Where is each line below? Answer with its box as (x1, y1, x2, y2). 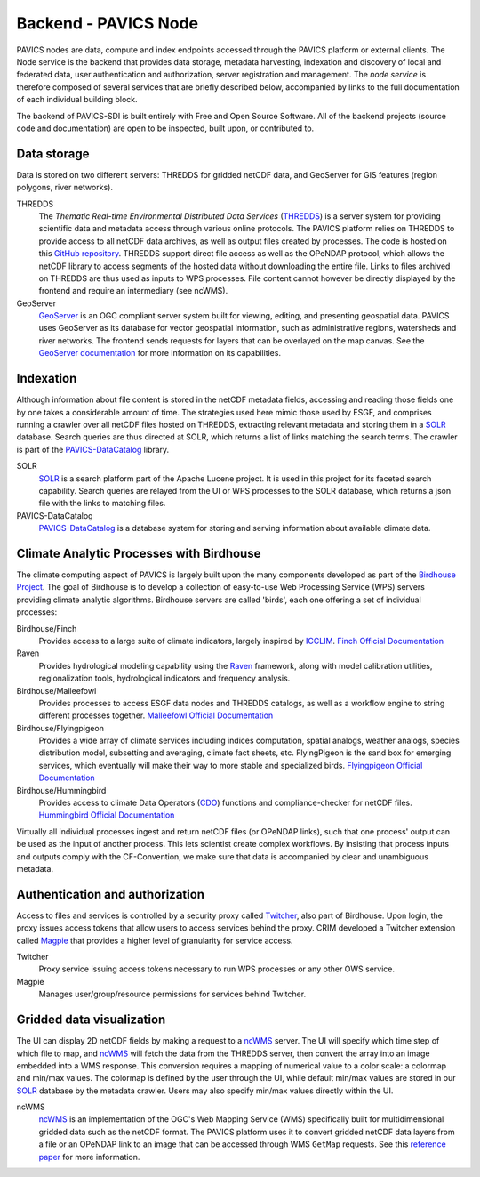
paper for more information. (38, 1151, 140, 1162)
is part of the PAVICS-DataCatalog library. (16, 444, 170, 455)
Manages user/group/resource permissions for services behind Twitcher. (38, 988, 307, 1000)
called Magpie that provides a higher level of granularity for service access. (16, 935, 293, 946)
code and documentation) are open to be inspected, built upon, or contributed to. (16, 123, 315, 133)
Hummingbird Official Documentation (38, 810, 175, 820)
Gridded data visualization (16, 1012, 166, 1028)
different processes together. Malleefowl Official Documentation (38, 710, 274, 721)
